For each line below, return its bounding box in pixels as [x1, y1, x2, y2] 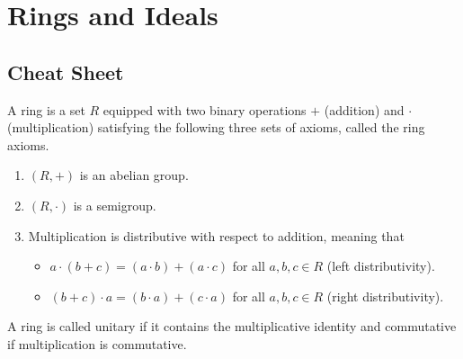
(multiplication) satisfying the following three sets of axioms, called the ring [7, 118, 425, 137]
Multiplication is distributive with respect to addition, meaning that [28, 226, 405, 245]
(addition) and [324, 100, 405, 119]
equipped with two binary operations [102, 100, 307, 119]
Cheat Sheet [7, 58, 124, 85]
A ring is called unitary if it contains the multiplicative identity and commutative [7, 317, 457, 336]
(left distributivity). [326, 256, 435, 275]
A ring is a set [7, 100, 85, 119]
